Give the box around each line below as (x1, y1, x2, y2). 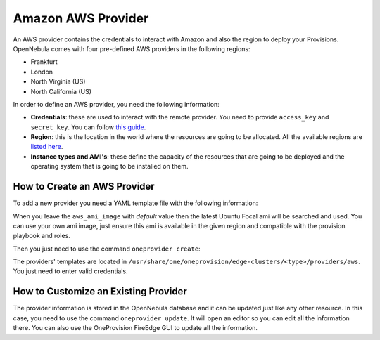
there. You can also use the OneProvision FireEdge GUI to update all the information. (13, 324, 258, 332)
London (30, 67, 53, 76)
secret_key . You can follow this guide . (30, 123, 146, 131)
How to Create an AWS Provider (13, 181, 155, 192)
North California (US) (30, 87, 91, 96)
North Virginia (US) (30, 77, 86, 86)
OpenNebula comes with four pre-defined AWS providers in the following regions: (13, 44, 251, 53)
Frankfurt (30, 58, 58, 66)
